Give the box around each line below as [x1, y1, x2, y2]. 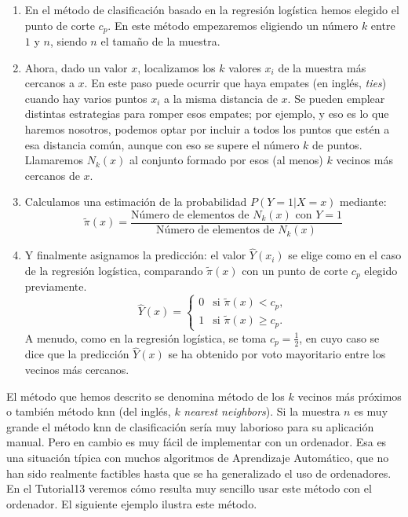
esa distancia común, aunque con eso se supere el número [24, 136, 300, 152]
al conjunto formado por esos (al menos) [129, 152, 323, 168]
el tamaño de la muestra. [100, 33, 220, 49]
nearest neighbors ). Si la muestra [184, 403, 341, 420]
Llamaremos [24, 152, 83, 168]
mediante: [340, 193, 387, 210]
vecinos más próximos [297, 387, 402, 404]
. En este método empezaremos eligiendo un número [107, 16, 359, 33]
